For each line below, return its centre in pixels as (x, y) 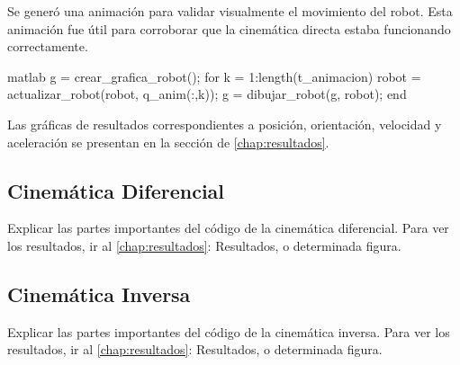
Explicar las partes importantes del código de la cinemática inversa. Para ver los (229, 331)
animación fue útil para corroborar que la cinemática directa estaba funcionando (229, 28)
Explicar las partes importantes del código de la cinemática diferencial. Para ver (228, 228)
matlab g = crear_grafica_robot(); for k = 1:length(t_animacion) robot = (214, 76)
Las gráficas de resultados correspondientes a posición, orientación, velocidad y (225, 124)
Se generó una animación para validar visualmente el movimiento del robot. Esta (230, 11)
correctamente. (48, 46)
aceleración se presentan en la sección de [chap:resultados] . (168, 142)
